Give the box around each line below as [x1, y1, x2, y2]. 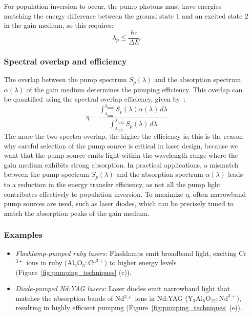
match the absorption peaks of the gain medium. [4, 208, 150, 218]
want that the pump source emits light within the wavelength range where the [4, 150, 238, 160]
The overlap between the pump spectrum [4, 74, 127, 84]
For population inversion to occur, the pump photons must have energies [4, 1, 222, 11]
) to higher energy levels [104, 257, 177, 268]
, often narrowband [189, 189, 246, 199]
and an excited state [182, 10, 243, 21]
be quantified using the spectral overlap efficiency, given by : [4, 94, 186, 104]
